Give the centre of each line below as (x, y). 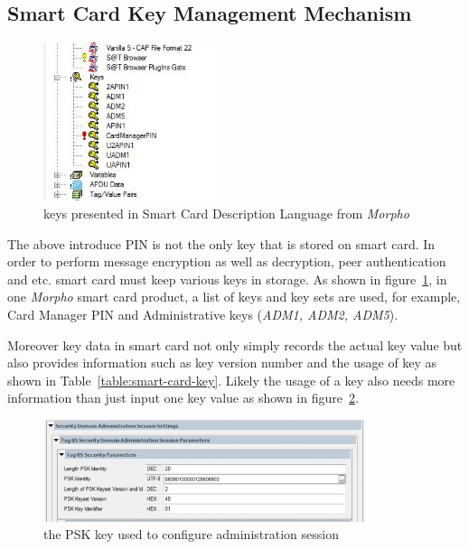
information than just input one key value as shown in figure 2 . (183, 398)
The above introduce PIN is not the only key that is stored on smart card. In (221, 243)
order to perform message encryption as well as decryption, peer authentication (227, 261)
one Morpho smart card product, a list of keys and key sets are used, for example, (234, 297)
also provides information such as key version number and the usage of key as (222, 363)
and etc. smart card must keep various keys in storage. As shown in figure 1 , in (227, 279)
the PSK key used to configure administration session (191, 534)
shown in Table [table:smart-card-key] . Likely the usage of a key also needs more (231, 380)
